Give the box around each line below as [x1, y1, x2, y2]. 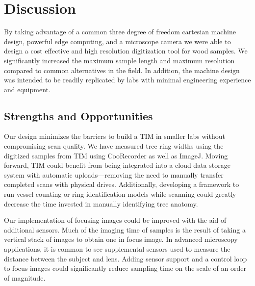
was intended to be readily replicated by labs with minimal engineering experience [4, 75, 251, 85]
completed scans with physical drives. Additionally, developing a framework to [4, 179, 239, 189]
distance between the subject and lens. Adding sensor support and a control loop [4, 253, 247, 263]
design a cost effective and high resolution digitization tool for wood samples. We [4, 46, 248, 56]
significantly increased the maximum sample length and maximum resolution [4, 55, 235, 65]
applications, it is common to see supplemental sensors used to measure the [4, 244, 230, 254]
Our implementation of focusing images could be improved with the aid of [4, 215, 227, 225]
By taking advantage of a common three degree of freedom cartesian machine [4, 26, 236, 37]
